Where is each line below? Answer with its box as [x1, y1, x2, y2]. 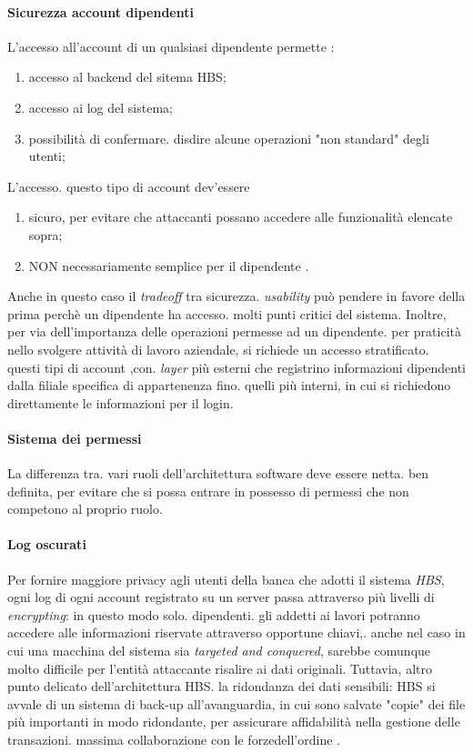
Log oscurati [7, 535, 86, 554]
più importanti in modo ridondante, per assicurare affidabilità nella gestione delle [7, 712, 460, 731]
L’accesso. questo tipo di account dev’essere [7, 176, 250, 196]
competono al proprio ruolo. [7, 499, 163, 518]
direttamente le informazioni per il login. [7, 393, 234, 412]
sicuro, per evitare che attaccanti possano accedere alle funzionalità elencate [28, 207, 453, 226]
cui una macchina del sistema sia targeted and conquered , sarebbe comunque [7, 641, 431, 660]
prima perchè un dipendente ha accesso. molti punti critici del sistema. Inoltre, [7, 304, 447, 323]
